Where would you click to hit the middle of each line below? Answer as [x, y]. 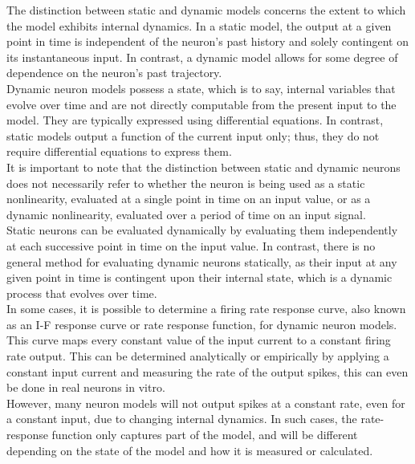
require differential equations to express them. [119, 151]
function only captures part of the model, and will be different [205, 435]
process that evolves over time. [82, 293]
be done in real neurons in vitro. [86, 387]
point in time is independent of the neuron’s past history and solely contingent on [208, 41]
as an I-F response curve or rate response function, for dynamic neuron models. [202, 324]
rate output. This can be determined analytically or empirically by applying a [198, 356]
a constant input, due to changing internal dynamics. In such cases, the [182, 419]
